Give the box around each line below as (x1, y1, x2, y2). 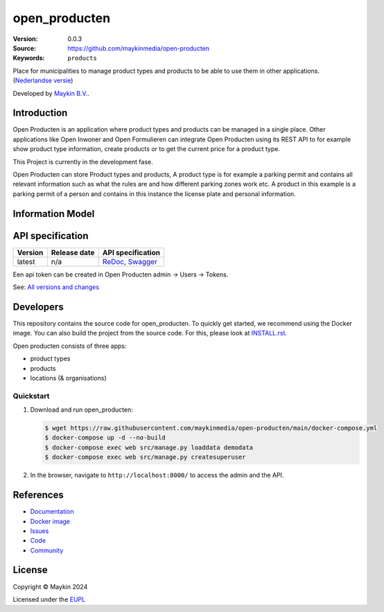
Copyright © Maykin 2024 (12, 582, 88, 591)
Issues (30, 527, 49, 535)
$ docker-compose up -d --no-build (44, 434, 166, 441)
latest (17, 256, 35, 266)
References (12, 489, 64, 501)
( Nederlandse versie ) (12, 76, 73, 85)
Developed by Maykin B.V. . (12, 89, 89, 97)
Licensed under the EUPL (12, 595, 86, 603)
